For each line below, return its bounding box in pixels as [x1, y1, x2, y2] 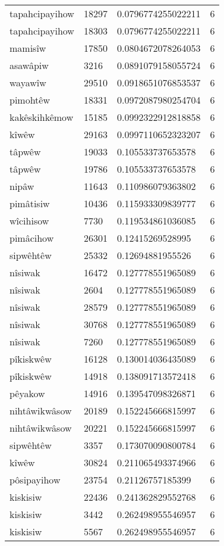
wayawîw [10, 76, 46, 89]
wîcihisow [10, 214, 49, 227]
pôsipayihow [10, 473, 61, 486]
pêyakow [10, 386, 45, 400]
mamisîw [10, 41, 46, 55]
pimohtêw [10, 93, 51, 107]
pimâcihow [10, 231, 54, 245]
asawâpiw [10, 58, 49, 72]
